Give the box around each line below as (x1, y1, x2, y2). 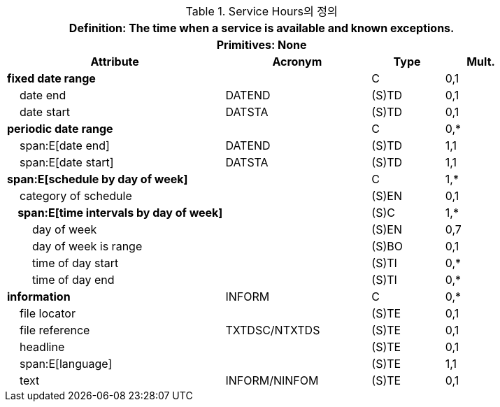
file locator (20, 306, 76, 320)
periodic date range (7, 122, 113, 136)
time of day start (32, 256, 119, 270)
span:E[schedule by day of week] (7, 172, 188, 186)
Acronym (272, 55, 322, 69)
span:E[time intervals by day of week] (17, 206, 223, 220)
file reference (20, 323, 90, 337)
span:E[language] (20, 357, 113, 371)
